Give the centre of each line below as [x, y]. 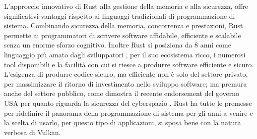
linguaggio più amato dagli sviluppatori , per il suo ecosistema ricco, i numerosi [125, 54]
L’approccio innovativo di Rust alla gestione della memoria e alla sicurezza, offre [126, 6]
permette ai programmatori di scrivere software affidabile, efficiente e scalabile [123, 35]
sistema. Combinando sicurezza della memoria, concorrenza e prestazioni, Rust [124, 25]
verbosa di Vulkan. [32, 132]
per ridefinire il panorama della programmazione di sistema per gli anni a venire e [128, 113]
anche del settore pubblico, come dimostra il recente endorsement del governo [122, 93]
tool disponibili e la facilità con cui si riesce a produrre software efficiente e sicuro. [129, 64]
